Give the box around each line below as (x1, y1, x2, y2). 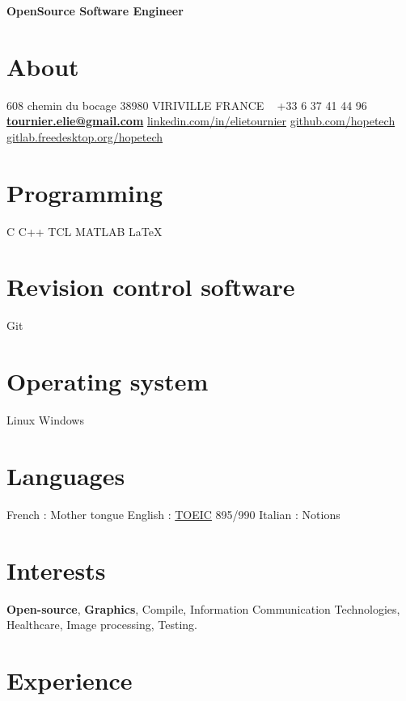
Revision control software (6, 270, 295, 303)
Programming (6, 175, 163, 209)
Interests (6, 553, 106, 586)
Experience (6, 663, 133, 696)
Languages (6, 458, 125, 492)
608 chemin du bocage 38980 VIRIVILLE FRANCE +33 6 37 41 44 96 (6, 96, 367, 113)
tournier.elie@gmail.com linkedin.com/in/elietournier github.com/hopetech (6, 112, 395, 129)
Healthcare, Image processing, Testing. (6, 616, 197, 633)
